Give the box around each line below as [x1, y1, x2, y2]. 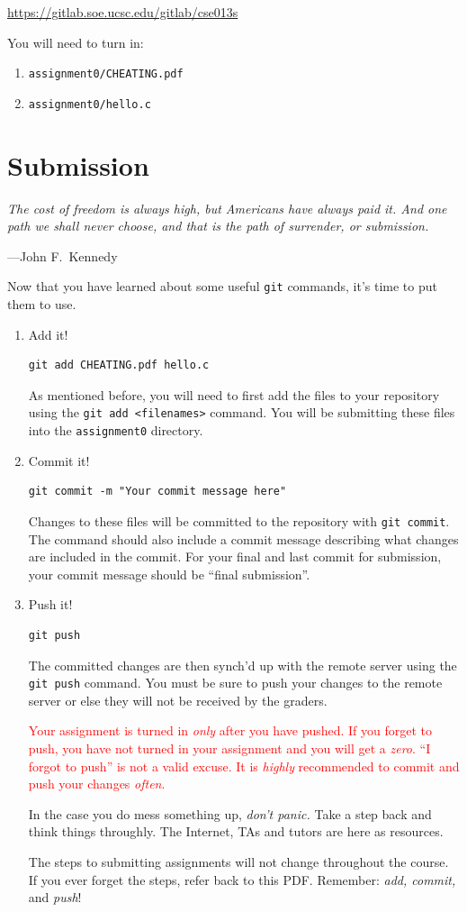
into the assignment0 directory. [28, 421, 203, 440]
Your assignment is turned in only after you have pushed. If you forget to [28, 721, 433, 740]
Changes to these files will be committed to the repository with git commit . [28, 511, 450, 530]
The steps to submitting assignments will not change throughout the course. [28, 852, 449, 871]
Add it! [28, 324, 68, 343]
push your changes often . [28, 774, 166, 793]
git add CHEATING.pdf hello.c [28, 359, 210, 372]
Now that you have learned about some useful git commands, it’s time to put [7, 277, 437, 296]
